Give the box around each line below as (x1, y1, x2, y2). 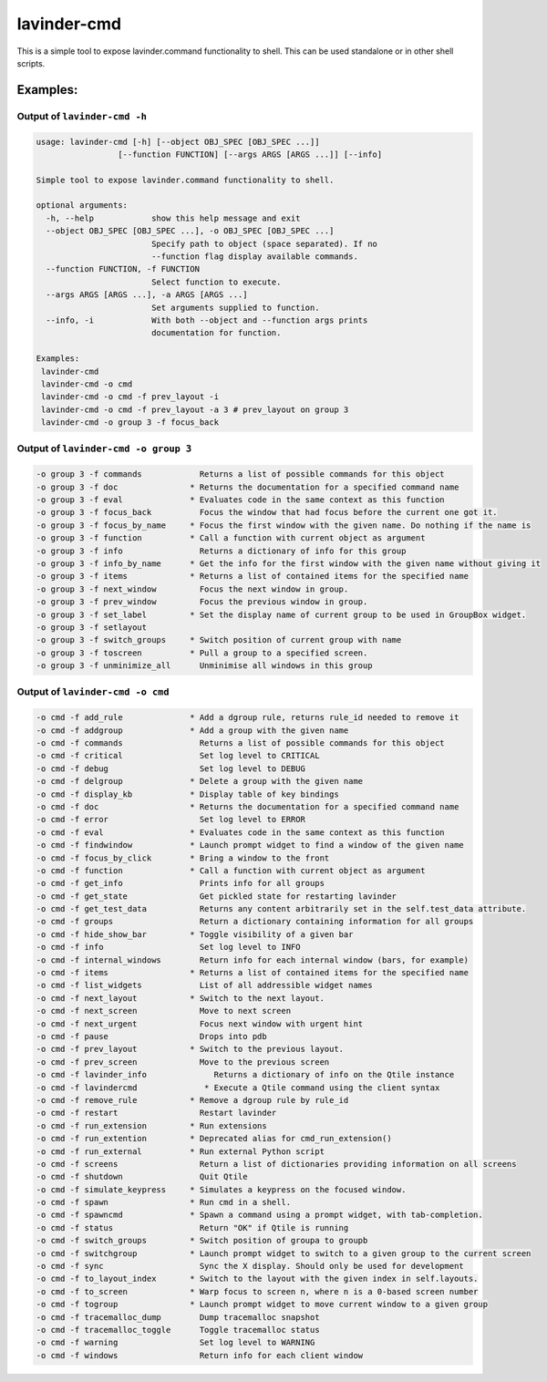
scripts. (16, 57, 46, 68)
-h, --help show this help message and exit (46, 212, 301, 223)
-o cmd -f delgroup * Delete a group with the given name (36, 776, 364, 787)
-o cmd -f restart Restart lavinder (36, 1108, 277, 1119)
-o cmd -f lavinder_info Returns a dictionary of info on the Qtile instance (36, 1069, 455, 1080)
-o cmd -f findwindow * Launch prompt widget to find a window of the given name (36, 840, 464, 851)
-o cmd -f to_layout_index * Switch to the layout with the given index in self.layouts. (36, 1274, 479, 1284)
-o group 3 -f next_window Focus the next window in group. (36, 583, 349, 594)
